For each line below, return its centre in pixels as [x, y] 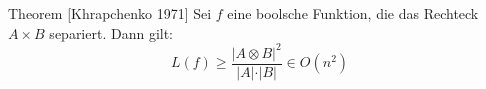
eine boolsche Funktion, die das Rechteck [353, 13]
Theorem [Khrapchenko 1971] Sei [110, 13]
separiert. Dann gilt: [111, 32]
